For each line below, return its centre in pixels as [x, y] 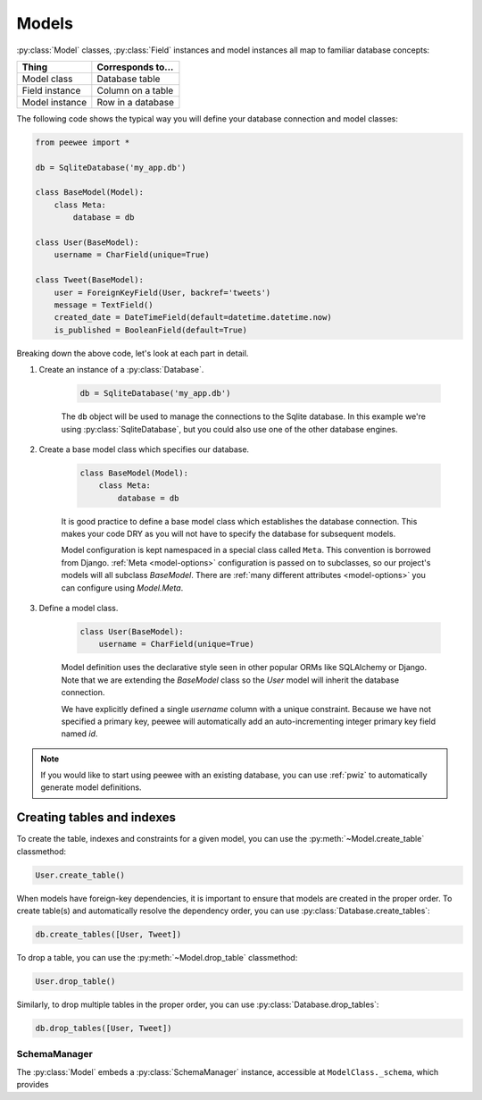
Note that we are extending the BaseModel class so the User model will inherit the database [230, 680]
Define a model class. [79, 608]
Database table [129, 79]
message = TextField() [104, 305]
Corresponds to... [135, 67]
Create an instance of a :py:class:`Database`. [121, 370]
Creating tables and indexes [96, 818]
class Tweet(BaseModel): [90, 280]
